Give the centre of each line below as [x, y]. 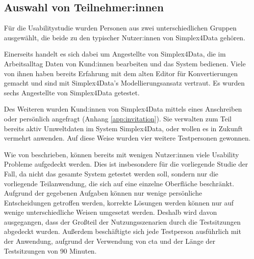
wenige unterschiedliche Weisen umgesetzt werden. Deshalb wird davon [111, 212]
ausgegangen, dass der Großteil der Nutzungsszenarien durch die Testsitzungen [122, 221]
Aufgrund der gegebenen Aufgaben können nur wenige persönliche [103, 193]
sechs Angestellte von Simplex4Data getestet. [72, 92]
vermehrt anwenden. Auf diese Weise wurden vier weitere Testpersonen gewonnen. [127, 138]
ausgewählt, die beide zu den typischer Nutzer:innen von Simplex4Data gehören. [125, 37]
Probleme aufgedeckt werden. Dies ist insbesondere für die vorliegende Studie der [126, 164]
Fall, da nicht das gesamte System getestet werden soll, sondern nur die [111, 173]
